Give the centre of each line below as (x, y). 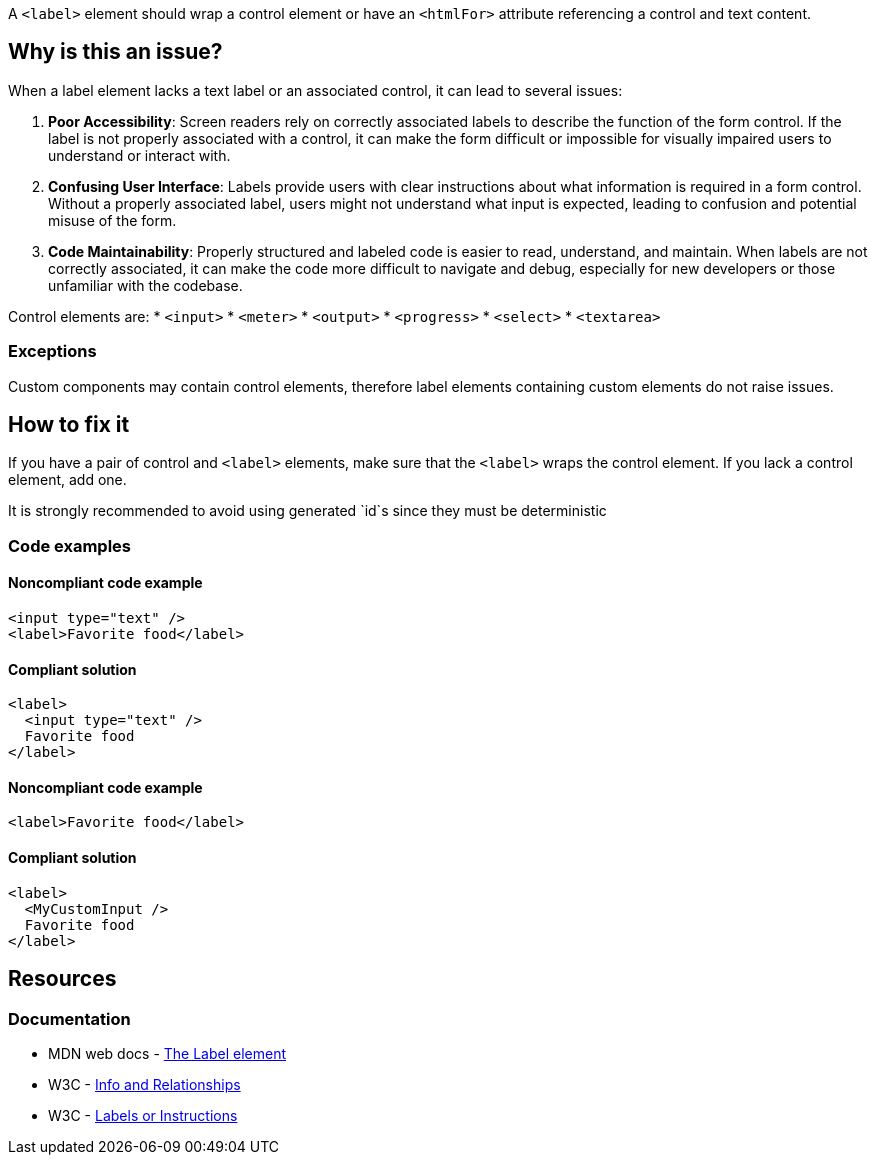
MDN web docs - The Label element (167, 1053)
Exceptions (52, 351)
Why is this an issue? (115, 52)
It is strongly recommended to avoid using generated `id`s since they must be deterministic (307, 511)
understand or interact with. (139, 155)
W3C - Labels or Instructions (143, 1115)
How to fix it (69, 425)
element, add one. (67, 480)
